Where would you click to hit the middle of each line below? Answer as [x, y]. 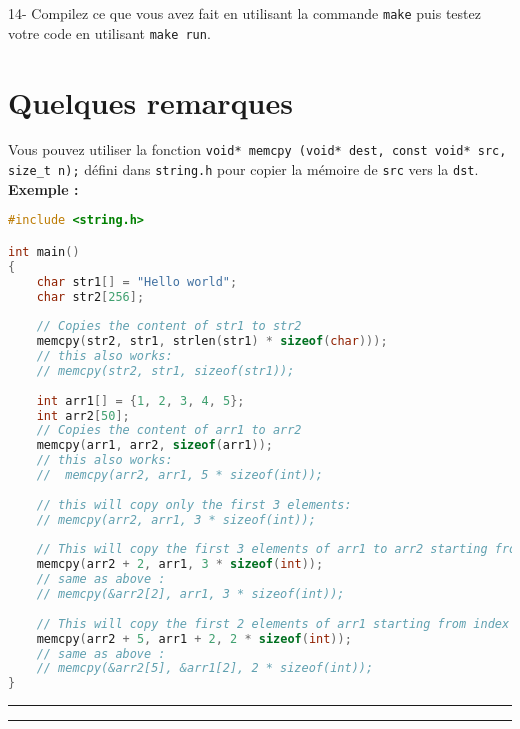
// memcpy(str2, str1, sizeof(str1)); [165, 370]
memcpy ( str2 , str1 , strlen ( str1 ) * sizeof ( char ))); [212, 341]
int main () [44, 251]
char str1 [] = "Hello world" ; [137, 281]
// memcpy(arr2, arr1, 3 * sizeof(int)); [176, 519]
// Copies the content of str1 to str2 [169, 326]
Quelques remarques [150, 101]
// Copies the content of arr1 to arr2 [169, 430]
